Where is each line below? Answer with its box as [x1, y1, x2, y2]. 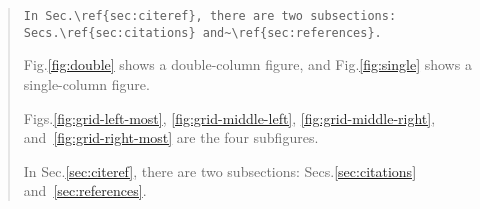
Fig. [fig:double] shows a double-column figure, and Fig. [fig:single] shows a [23, 54, 472, 75]
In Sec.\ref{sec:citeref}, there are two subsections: [23, 9, 397, 23]
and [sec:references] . [23, 180, 147, 201]
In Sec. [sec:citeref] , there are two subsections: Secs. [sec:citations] [23, 160, 417, 181]
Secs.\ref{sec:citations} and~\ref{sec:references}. [23, 25, 382, 40]
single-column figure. [23, 73, 150, 94]
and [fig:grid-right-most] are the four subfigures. [23, 127, 319, 148]
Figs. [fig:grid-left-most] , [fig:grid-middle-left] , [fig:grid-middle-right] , [23, 107, 436, 128]
